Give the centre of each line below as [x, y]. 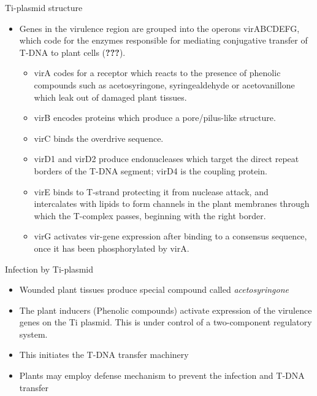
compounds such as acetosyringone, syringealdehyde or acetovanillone [164, 84]
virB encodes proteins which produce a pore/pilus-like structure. [155, 118]
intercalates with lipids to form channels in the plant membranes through [172, 204]
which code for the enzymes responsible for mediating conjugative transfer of [163, 40]
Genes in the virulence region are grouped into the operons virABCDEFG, [159, 28]
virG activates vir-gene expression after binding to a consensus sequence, [170, 236]
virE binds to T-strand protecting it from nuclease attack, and [151, 191]
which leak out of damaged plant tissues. [110, 97]
